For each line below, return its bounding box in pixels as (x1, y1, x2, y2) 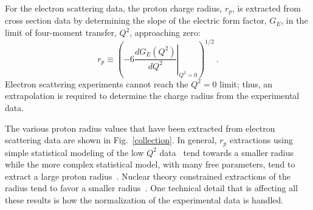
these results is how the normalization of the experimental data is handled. (5, 194, 284, 206)
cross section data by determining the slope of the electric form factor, (5, 14, 267, 27)
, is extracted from (232, 2, 301, 14)
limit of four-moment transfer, (5, 26, 117, 39)
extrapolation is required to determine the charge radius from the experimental (5, 89, 300, 102)
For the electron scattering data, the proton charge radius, (5, 2, 222, 14)
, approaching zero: (129, 26, 201, 39)
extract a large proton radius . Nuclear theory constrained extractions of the (5, 169, 291, 182)
